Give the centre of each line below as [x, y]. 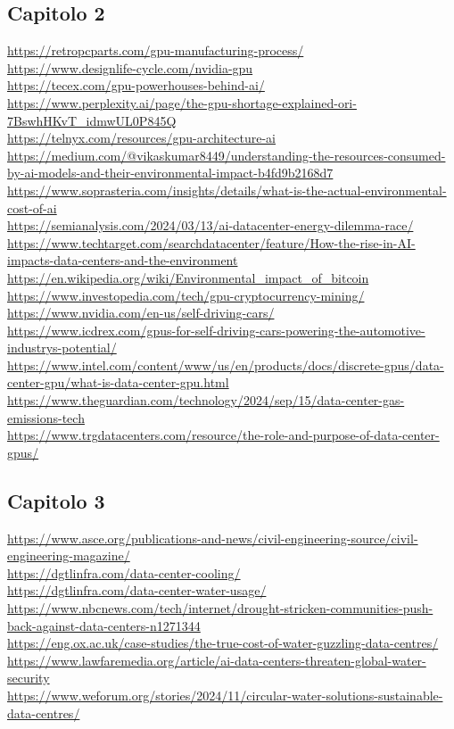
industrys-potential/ [62, 348]
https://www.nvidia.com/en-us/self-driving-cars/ [141, 313]
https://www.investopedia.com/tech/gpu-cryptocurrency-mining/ [186, 295]
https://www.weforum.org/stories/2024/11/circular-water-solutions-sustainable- [225, 695]
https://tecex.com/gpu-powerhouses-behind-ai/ [136, 85]
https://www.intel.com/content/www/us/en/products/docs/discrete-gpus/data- [226, 364]
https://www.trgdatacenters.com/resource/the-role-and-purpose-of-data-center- [223, 435]
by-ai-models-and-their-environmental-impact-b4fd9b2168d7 [170, 173]
